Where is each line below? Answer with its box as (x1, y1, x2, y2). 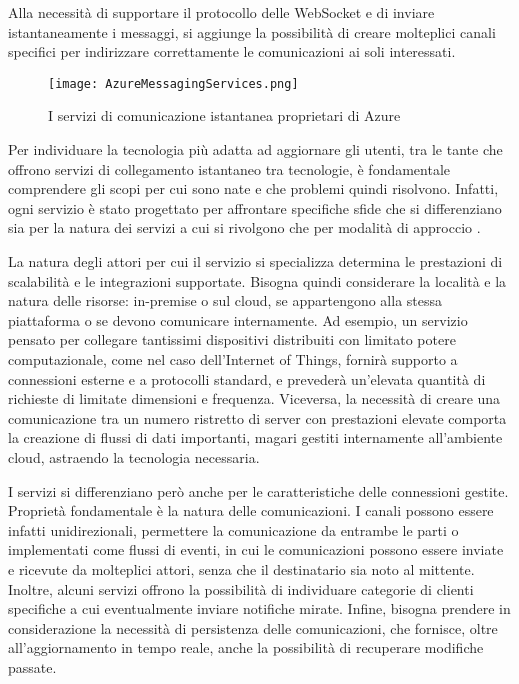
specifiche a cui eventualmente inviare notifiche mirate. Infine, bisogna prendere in (8, 598, 511, 619)
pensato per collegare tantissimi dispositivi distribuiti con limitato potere (8, 329, 456, 350)
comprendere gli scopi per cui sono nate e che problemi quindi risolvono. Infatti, (8, 178, 499, 199)
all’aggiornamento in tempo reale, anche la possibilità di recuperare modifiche (8, 637, 484, 658)
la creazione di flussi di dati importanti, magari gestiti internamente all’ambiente (8, 427, 503, 448)
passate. (8, 656, 57, 677)
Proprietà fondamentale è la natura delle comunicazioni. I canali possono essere (8, 500, 494, 521)
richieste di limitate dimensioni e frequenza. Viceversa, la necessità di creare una (8, 388, 501, 409)
